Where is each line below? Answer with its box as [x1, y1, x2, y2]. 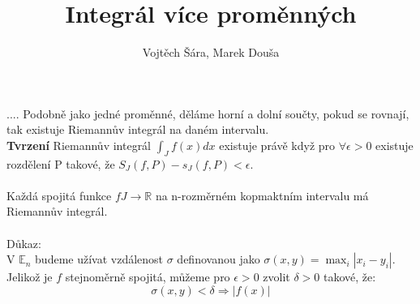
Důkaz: [6, 234, 41, 251]
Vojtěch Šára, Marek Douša [142, 44, 280, 61]
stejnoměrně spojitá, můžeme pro [65, 268, 230, 285]
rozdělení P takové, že [6, 155, 115, 172]
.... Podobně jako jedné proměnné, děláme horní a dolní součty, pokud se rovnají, [6, 105, 409, 122]
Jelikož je [6, 268, 53, 285]
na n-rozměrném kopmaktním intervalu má [155, 186, 369, 203]
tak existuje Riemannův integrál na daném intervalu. [6, 121, 269, 138]
